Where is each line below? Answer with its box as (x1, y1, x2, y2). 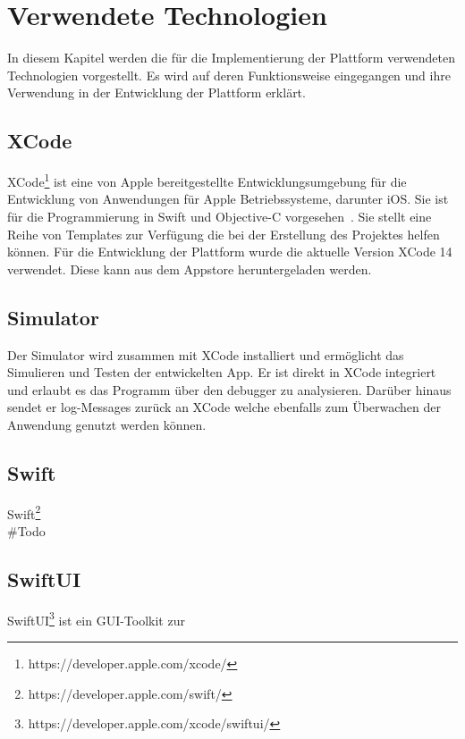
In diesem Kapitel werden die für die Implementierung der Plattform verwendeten (7, 48, 456, 67)
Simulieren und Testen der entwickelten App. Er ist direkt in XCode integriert (7, 363, 436, 382)
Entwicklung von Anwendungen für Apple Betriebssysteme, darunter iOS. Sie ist (7, 189, 449, 208)
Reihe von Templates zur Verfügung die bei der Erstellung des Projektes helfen (7, 224, 440, 243)
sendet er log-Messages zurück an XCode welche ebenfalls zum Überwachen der (7, 398, 442, 416)
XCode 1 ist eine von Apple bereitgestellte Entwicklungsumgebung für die (7, 170, 407, 190)
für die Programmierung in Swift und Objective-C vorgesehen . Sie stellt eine (7, 206, 432, 225)
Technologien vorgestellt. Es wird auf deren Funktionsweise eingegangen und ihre (7, 65, 451, 84)
